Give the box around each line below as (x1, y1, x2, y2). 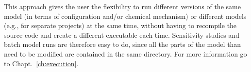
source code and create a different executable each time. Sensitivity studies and (4, 29, 239, 40)
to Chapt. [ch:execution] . (4, 58, 79, 68)
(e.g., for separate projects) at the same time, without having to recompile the (4, 20, 237, 30)
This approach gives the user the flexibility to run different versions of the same (4, 1, 241, 11)
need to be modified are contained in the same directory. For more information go (4, 48, 247, 58)
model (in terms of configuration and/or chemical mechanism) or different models (4, 11, 247, 21)
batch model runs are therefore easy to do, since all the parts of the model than (4, 39, 241, 49)
